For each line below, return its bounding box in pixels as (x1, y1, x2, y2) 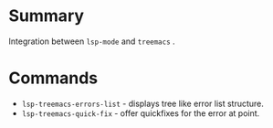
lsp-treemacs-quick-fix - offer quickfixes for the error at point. (21, 107, 260, 119)
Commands (8, 68, 99, 89)
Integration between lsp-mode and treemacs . (8, 36, 175, 47)
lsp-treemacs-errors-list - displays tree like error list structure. (21, 98, 264, 109)
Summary (8, 5, 84, 27)
